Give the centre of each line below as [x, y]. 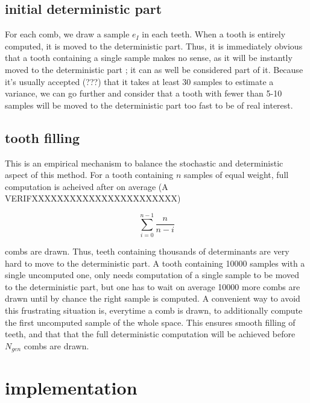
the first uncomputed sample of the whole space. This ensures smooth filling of [150, 322]
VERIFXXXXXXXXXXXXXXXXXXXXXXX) [93, 198]
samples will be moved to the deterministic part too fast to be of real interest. [149, 105]
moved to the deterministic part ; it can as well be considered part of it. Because [154, 69]
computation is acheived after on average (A [87, 186]
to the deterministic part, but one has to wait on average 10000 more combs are [153, 286]
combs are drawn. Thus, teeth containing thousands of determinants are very [147, 251]
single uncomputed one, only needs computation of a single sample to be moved [152, 275]
